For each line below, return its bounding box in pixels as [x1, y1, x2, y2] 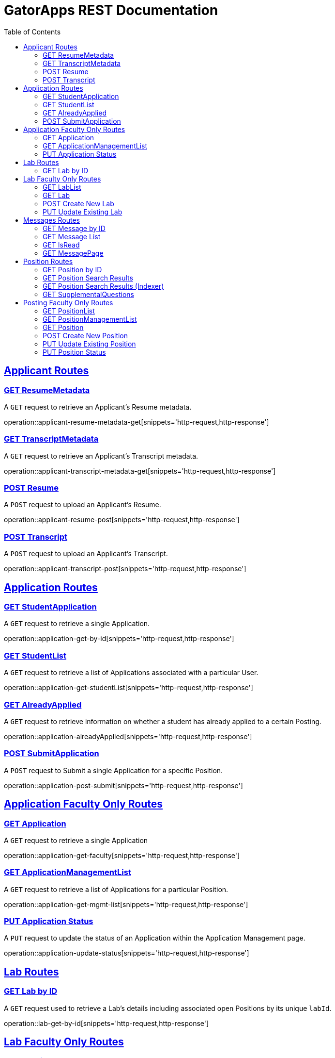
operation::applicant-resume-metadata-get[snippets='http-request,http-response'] [4, 417, 269, 426]
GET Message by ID [43, 224, 106, 232]
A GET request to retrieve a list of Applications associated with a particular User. [4, 668, 259, 677]
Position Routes [23, 257, 73, 265]
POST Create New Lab [43, 199, 114, 208]
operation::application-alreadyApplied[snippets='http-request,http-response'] [4, 732, 252, 741]
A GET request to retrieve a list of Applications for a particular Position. [4, 885, 228, 893]
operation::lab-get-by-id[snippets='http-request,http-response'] [4, 1019, 209, 1027]
